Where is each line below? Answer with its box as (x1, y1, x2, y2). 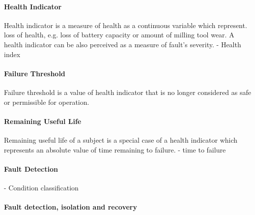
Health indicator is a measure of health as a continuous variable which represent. (4, 20, 247, 30)
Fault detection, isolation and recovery (4, 202, 137, 212)
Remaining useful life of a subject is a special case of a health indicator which (4, 134, 238, 145)
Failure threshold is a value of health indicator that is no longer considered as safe (4, 87, 251, 97)
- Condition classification (4, 182, 79, 192)
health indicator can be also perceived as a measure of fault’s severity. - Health (4, 39, 241, 49)
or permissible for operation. (4, 96, 89, 107)
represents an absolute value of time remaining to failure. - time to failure (4, 144, 226, 154)
